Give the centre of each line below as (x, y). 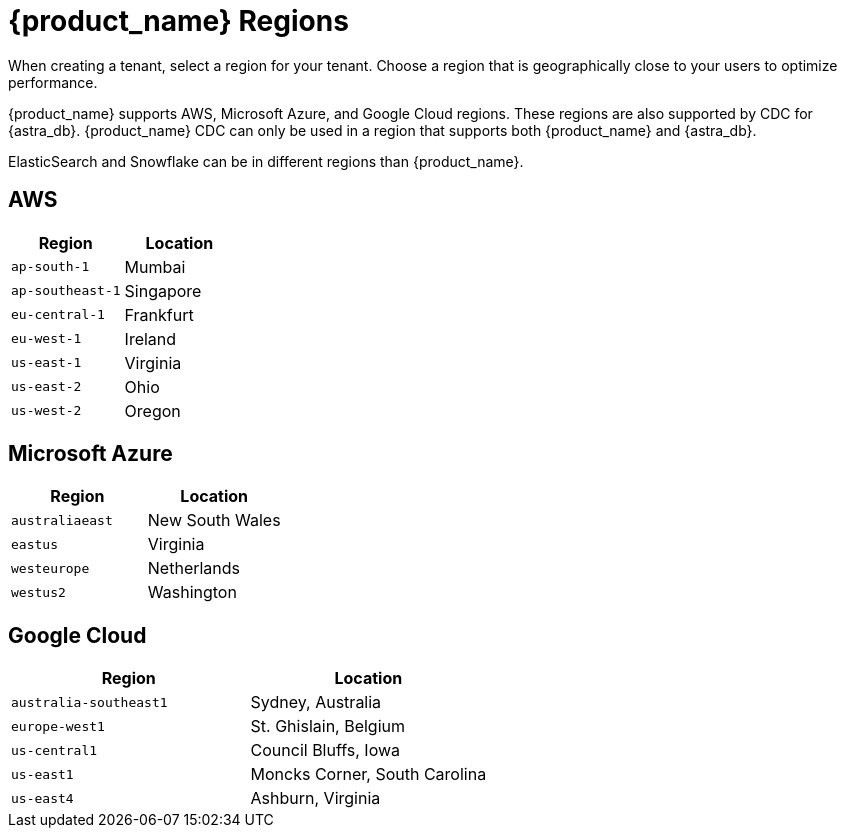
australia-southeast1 (89, 702)
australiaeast (62, 520)
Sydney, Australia (316, 702)
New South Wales (214, 520)
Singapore (163, 290)
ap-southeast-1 (66, 291)
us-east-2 (46, 387)
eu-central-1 (58, 315)
